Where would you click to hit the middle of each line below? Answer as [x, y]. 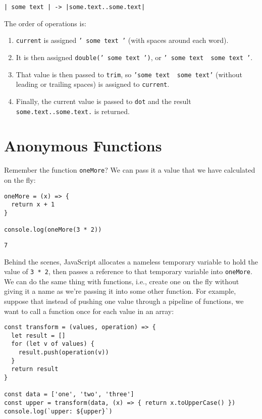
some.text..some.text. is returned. [73, 111]
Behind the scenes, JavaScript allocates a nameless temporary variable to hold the [131, 261]
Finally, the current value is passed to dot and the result [103, 101]
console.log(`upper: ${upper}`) [58, 411]
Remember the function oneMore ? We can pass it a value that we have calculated [130, 170]
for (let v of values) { [53, 344]
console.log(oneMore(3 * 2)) [53, 230]
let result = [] [38, 335]
